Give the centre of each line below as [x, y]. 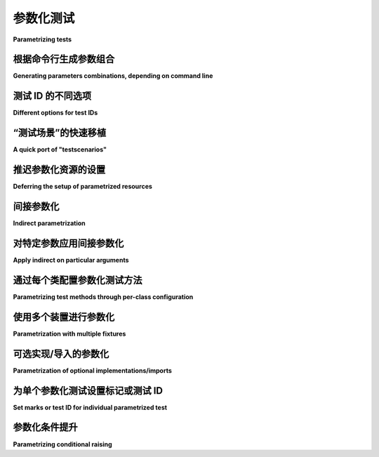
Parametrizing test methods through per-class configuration [103, 297]
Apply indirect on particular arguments [71, 260]
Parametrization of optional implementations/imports [92, 370]
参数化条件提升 [45, 427]
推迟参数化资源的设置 [59, 170]
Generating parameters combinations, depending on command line [113, 76]
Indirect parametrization [49, 223]
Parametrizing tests [42, 39]
